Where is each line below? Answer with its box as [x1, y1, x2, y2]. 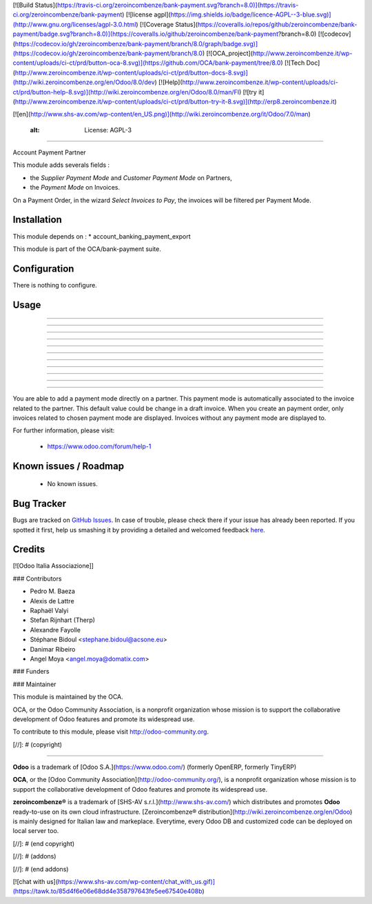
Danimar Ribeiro [30, 645, 76, 653]
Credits [12, 543, 45, 555]
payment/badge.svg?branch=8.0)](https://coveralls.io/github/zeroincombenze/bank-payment [12, 30, 279, 38]
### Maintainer [12, 680, 56, 688]
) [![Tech [280, 59, 305, 67]
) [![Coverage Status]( [135, 20, 198, 28]
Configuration [12, 263, 74, 274]
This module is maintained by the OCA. [12, 693, 123, 701]
